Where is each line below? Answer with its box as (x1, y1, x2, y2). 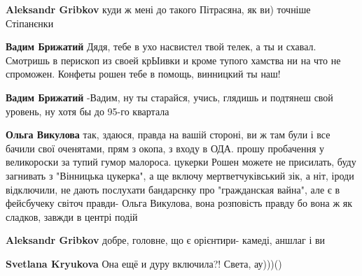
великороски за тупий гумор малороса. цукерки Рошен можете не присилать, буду (6, 154, 356, 169)
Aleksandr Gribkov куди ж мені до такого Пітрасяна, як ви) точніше (6, 2, 311, 16)
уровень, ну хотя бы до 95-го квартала (6, 103, 169, 118)
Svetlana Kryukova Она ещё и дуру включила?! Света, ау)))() (6, 256, 282, 270)
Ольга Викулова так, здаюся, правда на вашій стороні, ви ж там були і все (6, 127, 330, 142)
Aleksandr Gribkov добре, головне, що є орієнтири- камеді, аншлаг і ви (6, 233, 326, 247)
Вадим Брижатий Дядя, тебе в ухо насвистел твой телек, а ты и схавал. (6, 39, 316, 54)
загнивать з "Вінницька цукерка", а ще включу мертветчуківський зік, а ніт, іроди (6, 168, 354, 182)
